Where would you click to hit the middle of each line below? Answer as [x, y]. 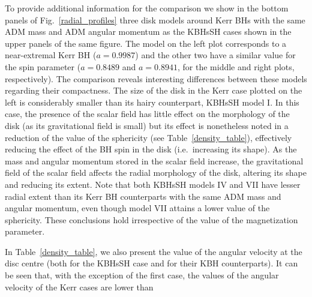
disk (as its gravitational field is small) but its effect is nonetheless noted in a [147, 125]
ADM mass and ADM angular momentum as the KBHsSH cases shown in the [148, 31]
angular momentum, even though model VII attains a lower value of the [137, 208]
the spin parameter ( [43, 66]
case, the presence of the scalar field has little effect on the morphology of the [147, 114]
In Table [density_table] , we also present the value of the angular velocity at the [154, 251]
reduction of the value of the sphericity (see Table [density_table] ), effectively [148, 137]
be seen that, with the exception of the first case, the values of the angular [142, 275]
